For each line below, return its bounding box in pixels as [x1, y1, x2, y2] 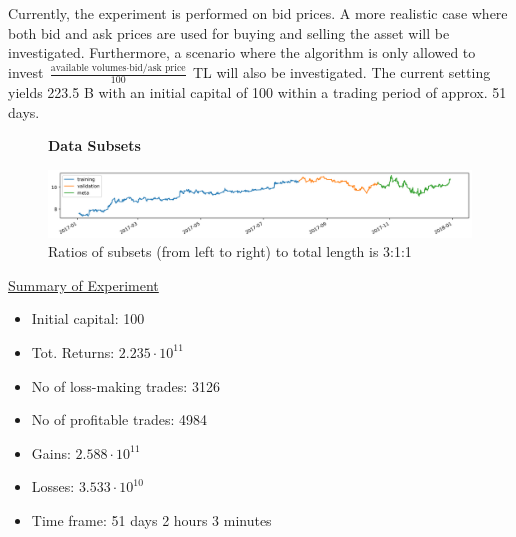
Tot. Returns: [31, 341, 115, 362]
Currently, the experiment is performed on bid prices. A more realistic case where [8, 3, 508, 23]
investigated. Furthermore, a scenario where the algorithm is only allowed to [8, 42, 476, 63]
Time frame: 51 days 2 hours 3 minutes [31, 509, 272, 530]
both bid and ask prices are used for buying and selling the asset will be [8, 22, 450, 43]
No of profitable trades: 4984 [31, 409, 207, 430]
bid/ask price [129, 62, 186, 73]
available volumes [50, 62, 127, 73]
